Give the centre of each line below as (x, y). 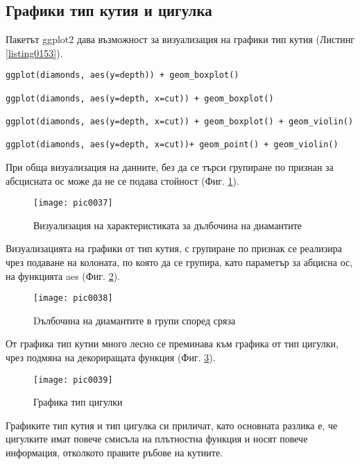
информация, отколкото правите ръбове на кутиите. (114, 453)
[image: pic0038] (73, 298)
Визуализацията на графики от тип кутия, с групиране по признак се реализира (174, 248)
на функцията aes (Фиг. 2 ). (63, 275)
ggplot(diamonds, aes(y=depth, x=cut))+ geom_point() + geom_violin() (172, 145)
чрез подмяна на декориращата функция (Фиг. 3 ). (111, 357)
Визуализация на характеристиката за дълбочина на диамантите (168, 225)
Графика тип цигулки (78, 402)
